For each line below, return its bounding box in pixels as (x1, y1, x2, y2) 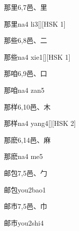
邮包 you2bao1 (4, 184, 46, 194)
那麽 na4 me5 (4, 151, 43, 161)
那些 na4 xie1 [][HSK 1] (4, 51, 71, 62)
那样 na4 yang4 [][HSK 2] (4, 118, 76, 128)
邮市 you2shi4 (4, 217, 44, 228)
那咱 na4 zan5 (4, 84, 45, 95)
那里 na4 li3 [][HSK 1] (4, 18, 66, 29)
